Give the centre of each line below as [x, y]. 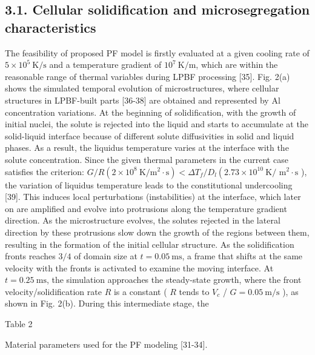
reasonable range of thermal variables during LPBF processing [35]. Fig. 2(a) [148, 76]
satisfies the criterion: [45, 171]
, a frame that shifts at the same [242, 256]
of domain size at [106, 256]
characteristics [51, 27]
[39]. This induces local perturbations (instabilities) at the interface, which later [153, 197]
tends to [194, 291]
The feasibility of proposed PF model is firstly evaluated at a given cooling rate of [157, 52]
